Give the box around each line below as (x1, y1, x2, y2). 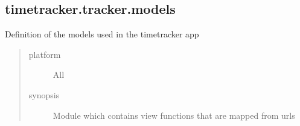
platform (28, 48, 61, 60)
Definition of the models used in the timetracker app (5, 28, 199, 40)
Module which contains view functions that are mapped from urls (53, 109, 295, 121)
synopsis (28, 88, 60, 101)
